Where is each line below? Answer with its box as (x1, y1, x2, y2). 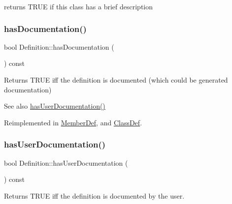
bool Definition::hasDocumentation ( (4, 41, 114, 52)
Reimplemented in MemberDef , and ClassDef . (4, 117, 142, 127)
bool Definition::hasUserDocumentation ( (4, 157, 128, 168)
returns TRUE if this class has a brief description (4, 1, 153, 11)
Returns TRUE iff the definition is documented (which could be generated (4, 75, 228, 85)
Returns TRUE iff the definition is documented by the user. (4, 190, 185, 201)
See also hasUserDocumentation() (4, 101, 105, 111)
